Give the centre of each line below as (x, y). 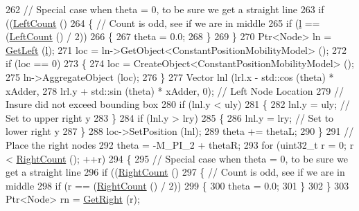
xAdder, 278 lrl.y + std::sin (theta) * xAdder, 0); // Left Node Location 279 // (175, 90)
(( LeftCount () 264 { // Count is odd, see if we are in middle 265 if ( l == (163, 22)
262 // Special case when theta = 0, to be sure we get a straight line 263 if (165, 9)
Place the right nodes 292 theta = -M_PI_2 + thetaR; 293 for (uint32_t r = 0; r (180, 144)
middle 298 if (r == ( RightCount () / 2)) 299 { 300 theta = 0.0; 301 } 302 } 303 (177, 185)
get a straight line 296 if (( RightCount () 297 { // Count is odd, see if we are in (175, 172)
